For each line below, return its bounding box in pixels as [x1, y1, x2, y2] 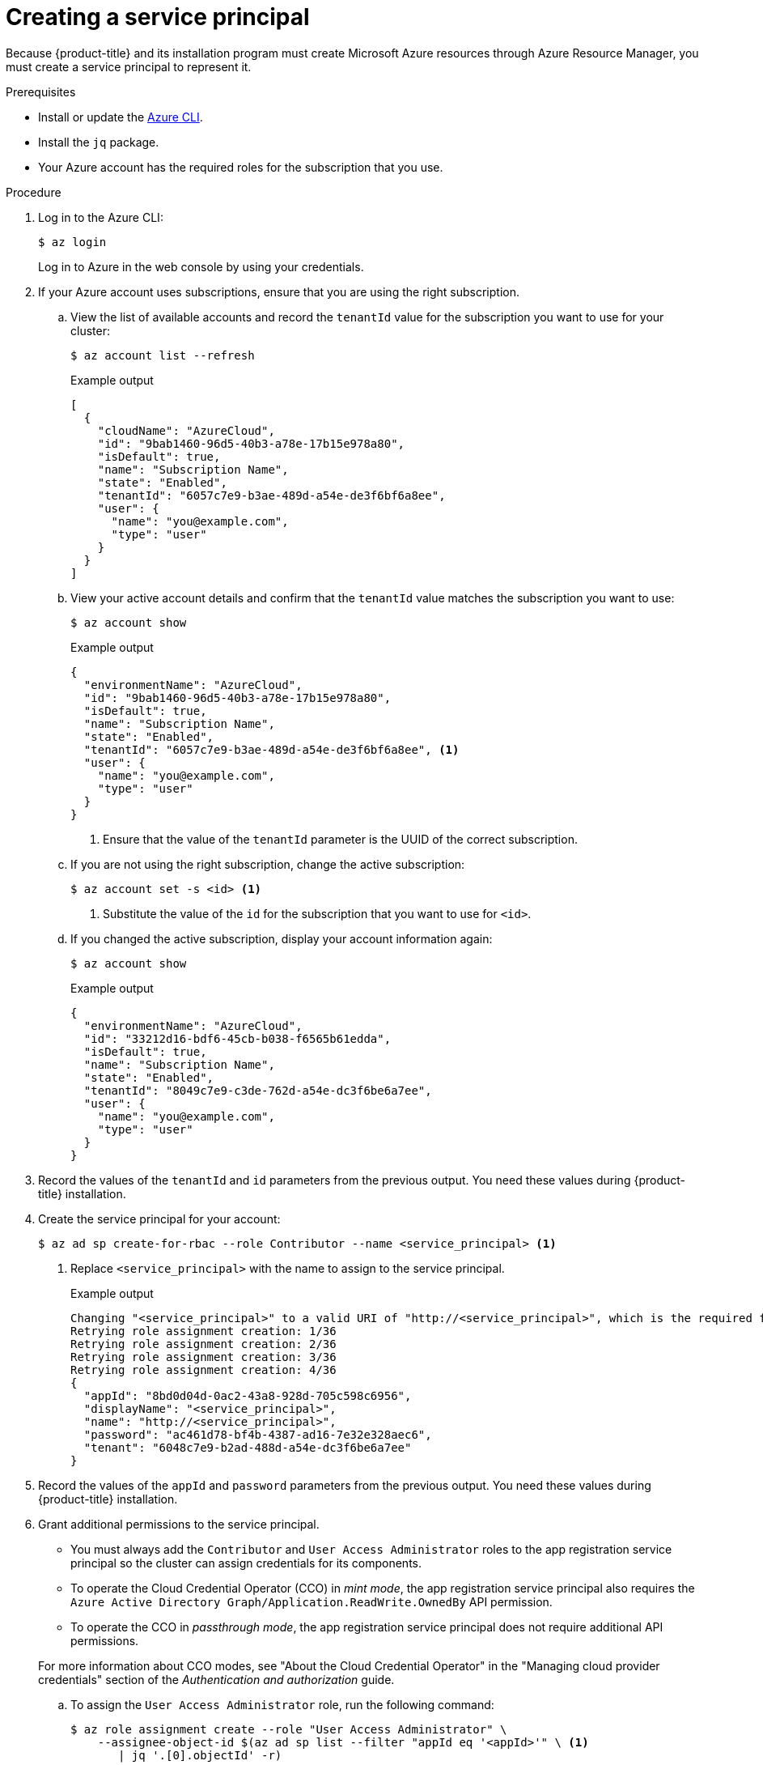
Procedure [6, 185, 61, 199]
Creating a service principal [6, 3, 310, 31]
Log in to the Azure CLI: [38, 210, 163, 224]
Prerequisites [6, 84, 76, 99]
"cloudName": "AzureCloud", [97, 423, 275, 437]
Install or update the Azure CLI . [38, 109, 203, 124]
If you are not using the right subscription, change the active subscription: [70, 857, 465, 871]
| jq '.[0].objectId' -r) [118, 1748, 282, 1762]
